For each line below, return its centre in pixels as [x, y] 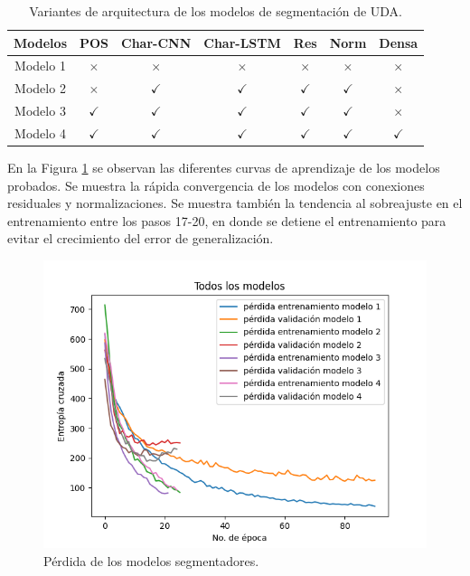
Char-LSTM [242, 42]
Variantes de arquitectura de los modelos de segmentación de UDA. [216, 11]
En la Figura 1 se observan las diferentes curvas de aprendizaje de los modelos [224, 168]
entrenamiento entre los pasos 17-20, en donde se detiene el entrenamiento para [227, 220]
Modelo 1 [40, 66]
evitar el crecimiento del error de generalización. [141, 238]
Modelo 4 [40, 132]
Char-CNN [156, 42]
